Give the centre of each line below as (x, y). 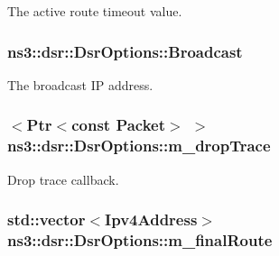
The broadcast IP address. (80, 84)
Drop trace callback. (63, 179)
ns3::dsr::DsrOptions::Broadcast (125, 51)
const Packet (119, 125)
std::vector (46, 219)
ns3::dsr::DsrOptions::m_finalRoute (140, 239)
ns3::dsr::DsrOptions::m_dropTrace (139, 146)
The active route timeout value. (95, 11)
